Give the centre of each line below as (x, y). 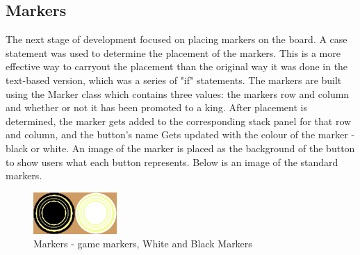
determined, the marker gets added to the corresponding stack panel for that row (179, 121)
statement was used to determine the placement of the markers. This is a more (173, 52)
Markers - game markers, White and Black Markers (143, 244)
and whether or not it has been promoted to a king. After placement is (156, 107)
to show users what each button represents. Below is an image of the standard (172, 162)
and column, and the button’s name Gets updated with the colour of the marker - (180, 134)
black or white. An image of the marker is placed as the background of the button (180, 148)
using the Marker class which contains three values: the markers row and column (178, 93)
